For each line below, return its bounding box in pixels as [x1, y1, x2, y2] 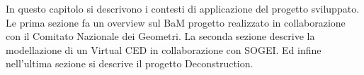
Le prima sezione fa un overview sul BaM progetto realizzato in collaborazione [6, 15, 346, 29]
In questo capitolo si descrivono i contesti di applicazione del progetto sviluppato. [6, 1, 360, 15]
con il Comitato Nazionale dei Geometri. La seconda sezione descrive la [6, 29, 315, 43]
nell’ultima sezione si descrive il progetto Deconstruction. [6, 56, 254, 71]
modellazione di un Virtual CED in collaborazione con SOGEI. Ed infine [6, 42, 322, 57]
